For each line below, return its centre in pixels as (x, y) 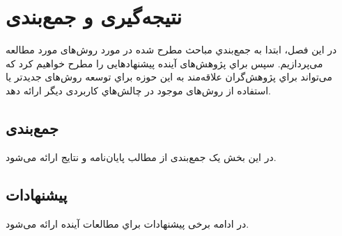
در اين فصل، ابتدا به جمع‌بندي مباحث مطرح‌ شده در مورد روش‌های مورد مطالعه (171, 50)
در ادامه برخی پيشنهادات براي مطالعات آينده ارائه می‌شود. (127, 223)
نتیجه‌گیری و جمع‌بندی (94, 16)
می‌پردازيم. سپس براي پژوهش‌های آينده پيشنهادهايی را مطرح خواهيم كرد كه (164, 63)
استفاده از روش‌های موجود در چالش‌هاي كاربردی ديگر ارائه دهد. (138, 90)
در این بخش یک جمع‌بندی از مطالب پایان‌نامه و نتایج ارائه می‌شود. (141, 157)
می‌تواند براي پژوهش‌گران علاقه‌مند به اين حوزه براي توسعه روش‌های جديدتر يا (169, 77)
